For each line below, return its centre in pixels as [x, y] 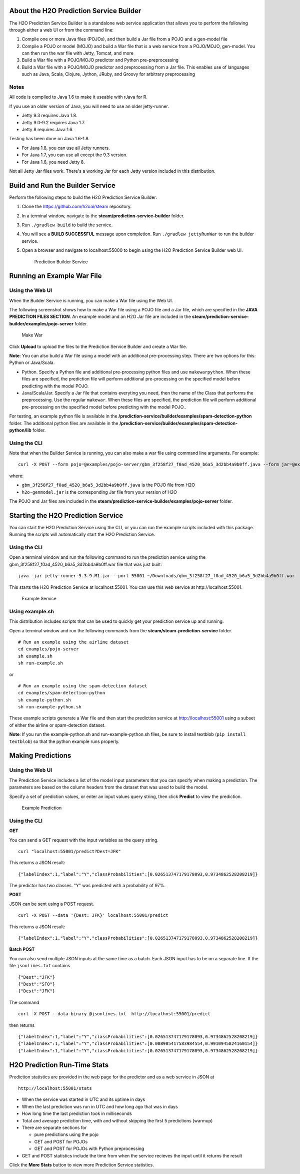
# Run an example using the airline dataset [74, 642]
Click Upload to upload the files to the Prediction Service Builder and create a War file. [98, 346]
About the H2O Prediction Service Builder [75, 11]
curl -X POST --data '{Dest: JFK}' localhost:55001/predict [93, 915]
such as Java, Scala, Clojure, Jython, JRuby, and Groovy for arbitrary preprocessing [108, 74]
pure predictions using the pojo [66, 1134]
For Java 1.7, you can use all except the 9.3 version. [74, 155]
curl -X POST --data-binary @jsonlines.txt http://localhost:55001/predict [114, 1014]
